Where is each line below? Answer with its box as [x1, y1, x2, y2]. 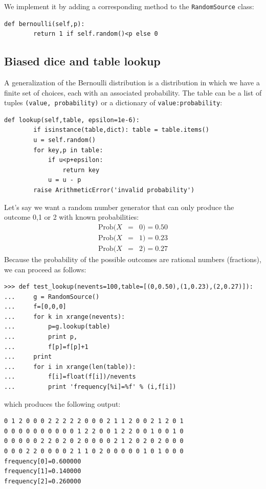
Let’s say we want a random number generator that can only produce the [4, 201, 234, 212]
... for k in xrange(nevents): [4, 313, 125, 320]
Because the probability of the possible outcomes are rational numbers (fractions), [4, 253, 261, 264]
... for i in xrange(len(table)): [4, 363, 136, 370]
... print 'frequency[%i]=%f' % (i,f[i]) [4, 383, 176, 391]
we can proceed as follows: [4, 264, 86, 274]
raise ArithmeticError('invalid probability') [33, 187, 195, 194]
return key [62, 166, 100, 174]
